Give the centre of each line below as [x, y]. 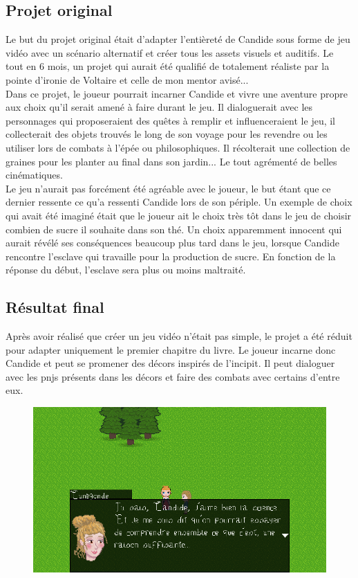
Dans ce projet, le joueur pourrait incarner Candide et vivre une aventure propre [177, 93]
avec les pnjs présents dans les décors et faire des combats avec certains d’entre [173, 376]
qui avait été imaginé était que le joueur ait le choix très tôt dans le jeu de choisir [179, 215]
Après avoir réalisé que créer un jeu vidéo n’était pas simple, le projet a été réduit [179, 336]
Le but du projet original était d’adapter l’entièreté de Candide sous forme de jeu [178, 39]
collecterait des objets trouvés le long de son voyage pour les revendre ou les [167, 134]
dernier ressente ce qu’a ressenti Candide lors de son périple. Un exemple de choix [179, 202]
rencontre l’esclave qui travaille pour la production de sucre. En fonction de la [171, 256]
